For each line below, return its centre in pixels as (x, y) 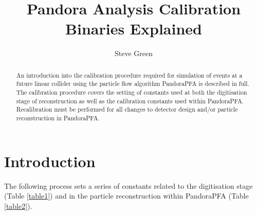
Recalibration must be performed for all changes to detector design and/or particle (127, 109)
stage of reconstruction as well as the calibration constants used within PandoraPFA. (130, 101)
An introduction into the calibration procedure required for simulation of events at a (129, 75)
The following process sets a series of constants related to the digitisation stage (128, 185)
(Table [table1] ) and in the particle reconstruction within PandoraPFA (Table (126, 196)
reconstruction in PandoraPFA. (58, 118)
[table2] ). (18, 205)
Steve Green (134, 53)
